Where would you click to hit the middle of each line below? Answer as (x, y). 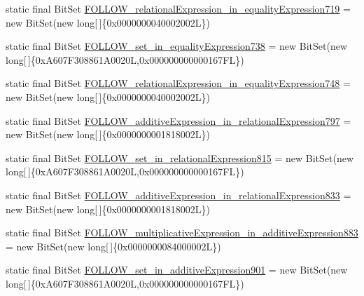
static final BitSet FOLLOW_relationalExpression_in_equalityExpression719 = (178, 8)
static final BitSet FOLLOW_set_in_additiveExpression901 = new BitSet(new (177, 270)
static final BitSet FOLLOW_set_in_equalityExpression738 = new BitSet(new (177, 46)
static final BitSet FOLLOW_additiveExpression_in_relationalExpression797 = (178, 120)
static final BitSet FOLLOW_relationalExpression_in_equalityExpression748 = (178, 83)
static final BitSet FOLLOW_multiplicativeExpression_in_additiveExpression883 (182, 233)
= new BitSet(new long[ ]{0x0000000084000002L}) (113, 246)
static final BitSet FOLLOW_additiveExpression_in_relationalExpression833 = (178, 195)
